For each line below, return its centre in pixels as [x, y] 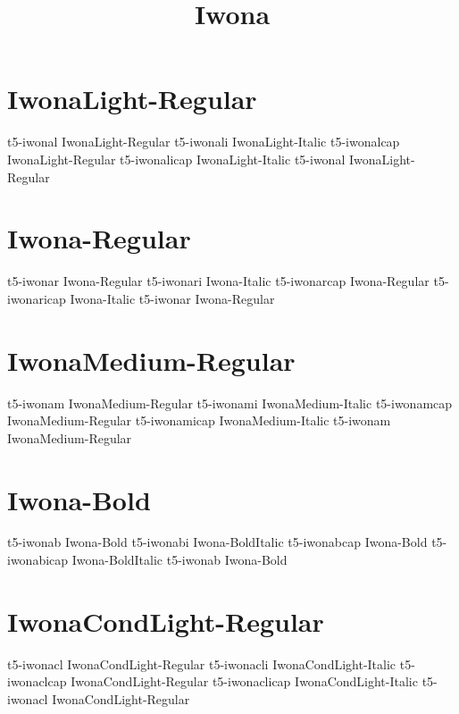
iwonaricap [37, 298]
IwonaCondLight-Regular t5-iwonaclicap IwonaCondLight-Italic [244, 681]
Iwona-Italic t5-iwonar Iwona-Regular [172, 298]
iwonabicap [38, 560]
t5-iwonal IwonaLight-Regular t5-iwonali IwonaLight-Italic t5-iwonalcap [204, 142]
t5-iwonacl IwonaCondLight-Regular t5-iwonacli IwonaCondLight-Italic [202, 664]
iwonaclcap [37, 681]
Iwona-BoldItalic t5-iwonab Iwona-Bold [179, 560]
